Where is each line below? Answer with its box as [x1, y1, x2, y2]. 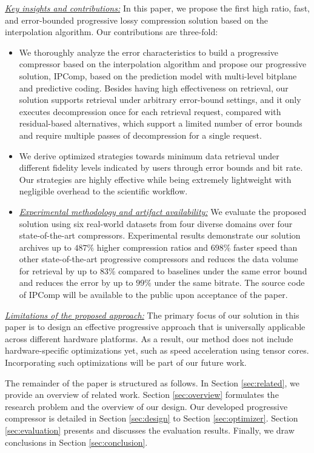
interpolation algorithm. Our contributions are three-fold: [5, 25, 218, 38]
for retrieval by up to [19, 264, 98, 277]
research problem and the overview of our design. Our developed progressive [5, 400, 288, 412]
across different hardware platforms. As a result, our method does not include [5, 332, 293, 345]
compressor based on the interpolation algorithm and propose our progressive [19, 58, 307, 70]
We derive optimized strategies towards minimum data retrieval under [19, 149, 279, 162]
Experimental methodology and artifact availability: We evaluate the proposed [19, 205, 307, 217]
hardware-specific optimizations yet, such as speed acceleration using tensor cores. [5, 344, 309, 357]
